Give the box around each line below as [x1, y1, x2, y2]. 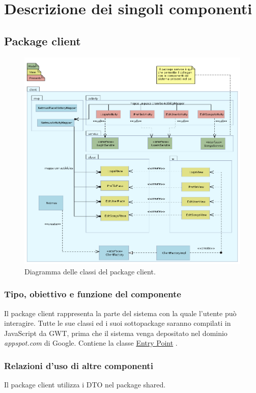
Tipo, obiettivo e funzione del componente [4, 288, 181, 300]
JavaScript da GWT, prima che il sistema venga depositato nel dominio [4, 327, 227, 338]
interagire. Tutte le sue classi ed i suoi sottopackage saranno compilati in [4, 318, 231, 328]
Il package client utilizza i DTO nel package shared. [4, 379, 166, 390]
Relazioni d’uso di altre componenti [4, 359, 153, 372]
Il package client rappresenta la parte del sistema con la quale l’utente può [4, 307, 237, 318]
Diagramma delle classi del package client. [24, 266, 156, 276]
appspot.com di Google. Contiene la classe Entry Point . [4, 338, 178, 348]
